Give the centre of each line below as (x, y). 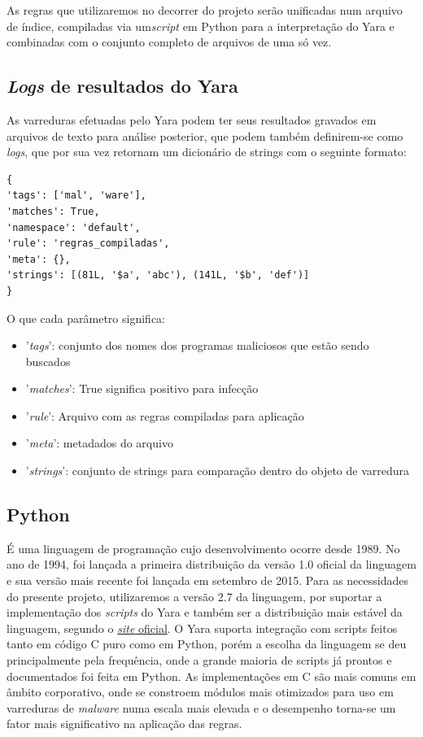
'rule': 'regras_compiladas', (88, 244)
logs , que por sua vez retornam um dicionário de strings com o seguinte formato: (207, 152)
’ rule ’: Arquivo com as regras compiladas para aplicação (165, 415)
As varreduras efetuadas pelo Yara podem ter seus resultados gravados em (192, 119)
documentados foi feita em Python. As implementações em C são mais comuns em (211, 676)
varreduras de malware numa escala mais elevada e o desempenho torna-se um (201, 707)
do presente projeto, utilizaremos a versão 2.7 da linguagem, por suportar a (194, 596)
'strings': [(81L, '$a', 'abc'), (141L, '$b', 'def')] (158, 275)
